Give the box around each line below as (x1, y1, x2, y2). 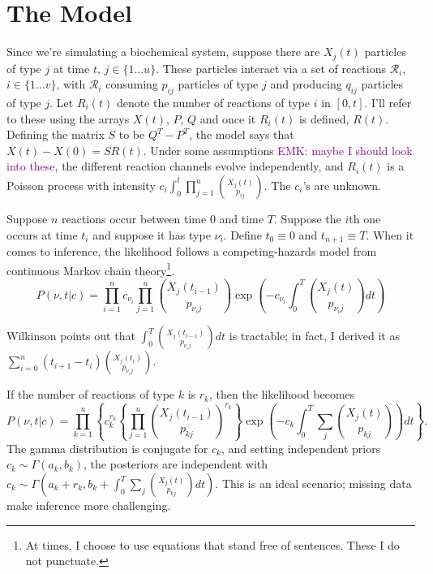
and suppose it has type (92, 226, 211, 243)
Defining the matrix (6, 126, 105, 143)
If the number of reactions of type (6, 386, 175, 403)
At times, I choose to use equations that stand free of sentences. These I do (25, 536, 400, 553)
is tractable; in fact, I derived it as (229, 327, 400, 344)
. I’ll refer (364, 93, 412, 110)
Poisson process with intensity (6, 176, 156, 193)
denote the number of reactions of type (116, 93, 311, 110)
